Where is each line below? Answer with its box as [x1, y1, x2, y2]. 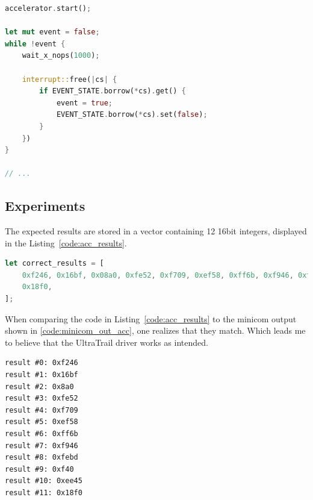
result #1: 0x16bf [5, 370, 78, 380]
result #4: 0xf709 [5, 405, 78, 414]
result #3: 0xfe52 [5, 394, 78, 403]
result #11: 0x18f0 [5, 488, 82, 497]
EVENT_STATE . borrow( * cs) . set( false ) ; [56, 110, 208, 119]
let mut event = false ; [5, 28, 100, 37]
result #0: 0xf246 [5, 358, 78, 367]
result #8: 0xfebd [5, 453, 78, 462]
